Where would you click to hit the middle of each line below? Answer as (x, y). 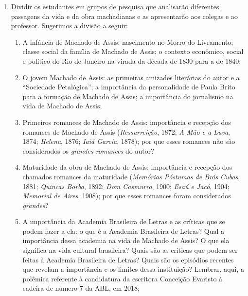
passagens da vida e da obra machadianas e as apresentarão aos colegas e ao (124, 16)
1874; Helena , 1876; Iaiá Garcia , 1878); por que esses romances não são (129, 141)
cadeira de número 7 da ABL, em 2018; (81, 288)
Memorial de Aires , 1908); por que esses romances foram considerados (127, 196)
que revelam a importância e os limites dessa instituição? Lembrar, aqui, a (133, 269)
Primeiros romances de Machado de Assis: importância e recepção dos (127, 122)
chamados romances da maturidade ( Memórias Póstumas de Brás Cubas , (131, 176)
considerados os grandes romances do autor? (88, 150)
